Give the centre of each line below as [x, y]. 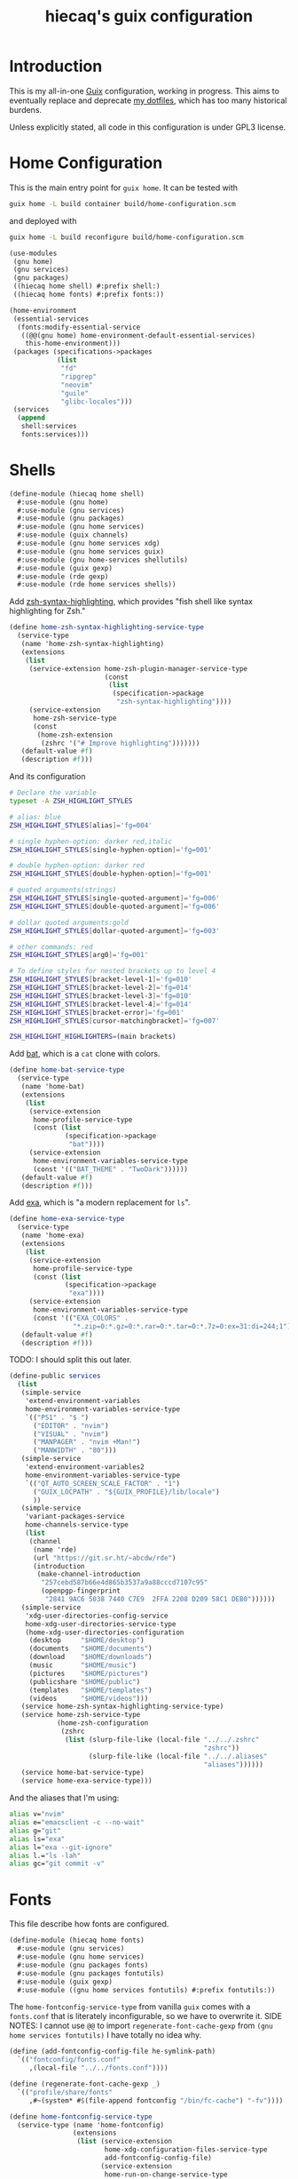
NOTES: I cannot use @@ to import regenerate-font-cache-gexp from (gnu [141, 2026]
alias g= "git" [35, 1831]
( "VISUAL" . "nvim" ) [71, 1434]
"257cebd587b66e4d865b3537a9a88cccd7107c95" [125, 1583]
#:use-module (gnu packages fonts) [83, 1965]
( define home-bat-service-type [67, 1070]
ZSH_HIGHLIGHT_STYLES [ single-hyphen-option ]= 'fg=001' [111, 850]
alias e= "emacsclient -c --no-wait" [77, 1823]
